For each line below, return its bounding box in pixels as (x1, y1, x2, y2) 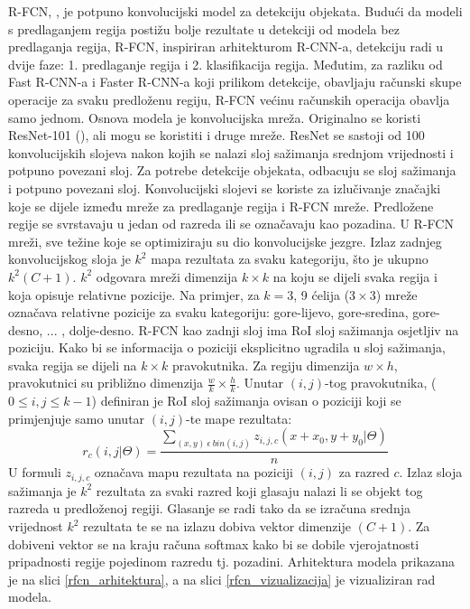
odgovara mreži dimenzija (96, 267, 238, 286)
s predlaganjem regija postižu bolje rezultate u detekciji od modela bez (8, 19, 400, 38)
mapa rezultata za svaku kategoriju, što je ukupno (151, 249, 429, 268)
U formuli (8, 463, 61, 482)
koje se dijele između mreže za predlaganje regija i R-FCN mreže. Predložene (8, 196, 434, 215)
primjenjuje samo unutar (8, 408, 145, 427)
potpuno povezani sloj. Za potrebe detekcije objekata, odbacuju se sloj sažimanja (8, 161, 456, 180)
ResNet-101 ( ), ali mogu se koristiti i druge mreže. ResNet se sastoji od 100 (8, 126, 425, 145)
